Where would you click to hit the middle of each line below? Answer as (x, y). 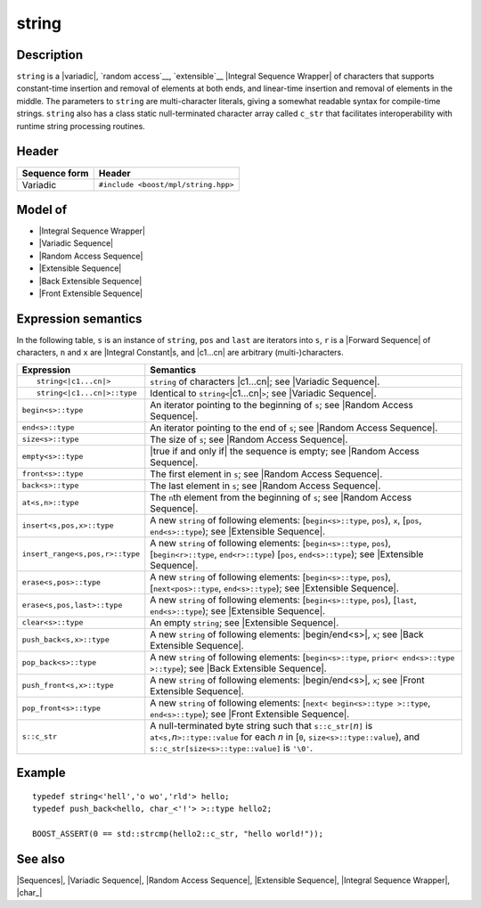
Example (41, 773)
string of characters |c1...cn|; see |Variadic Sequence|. (265, 381)
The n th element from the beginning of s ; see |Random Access (281, 497)
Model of (42, 209)
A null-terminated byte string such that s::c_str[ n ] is (261, 725)
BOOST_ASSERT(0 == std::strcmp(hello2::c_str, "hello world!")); (178, 834)
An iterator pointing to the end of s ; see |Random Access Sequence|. (294, 428)
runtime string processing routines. (81, 126)
